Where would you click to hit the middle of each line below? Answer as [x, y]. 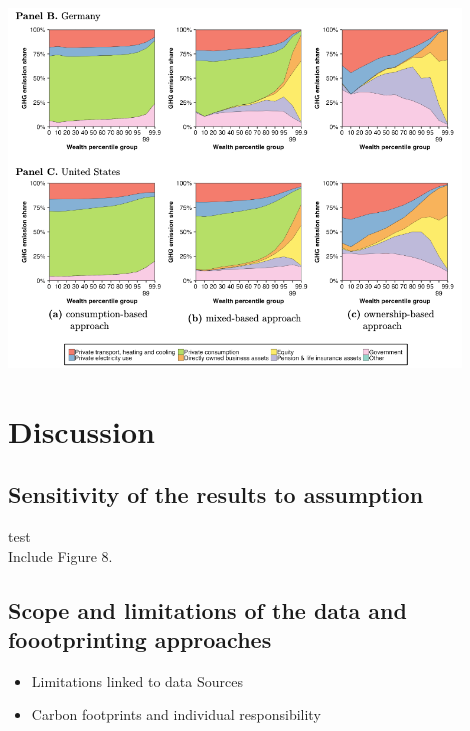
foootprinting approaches [140, 638]
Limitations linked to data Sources [137, 680]
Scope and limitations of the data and [207, 609]
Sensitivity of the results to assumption [216, 494]
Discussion [81, 430]
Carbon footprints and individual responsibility [176, 714]
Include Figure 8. [60, 555]
